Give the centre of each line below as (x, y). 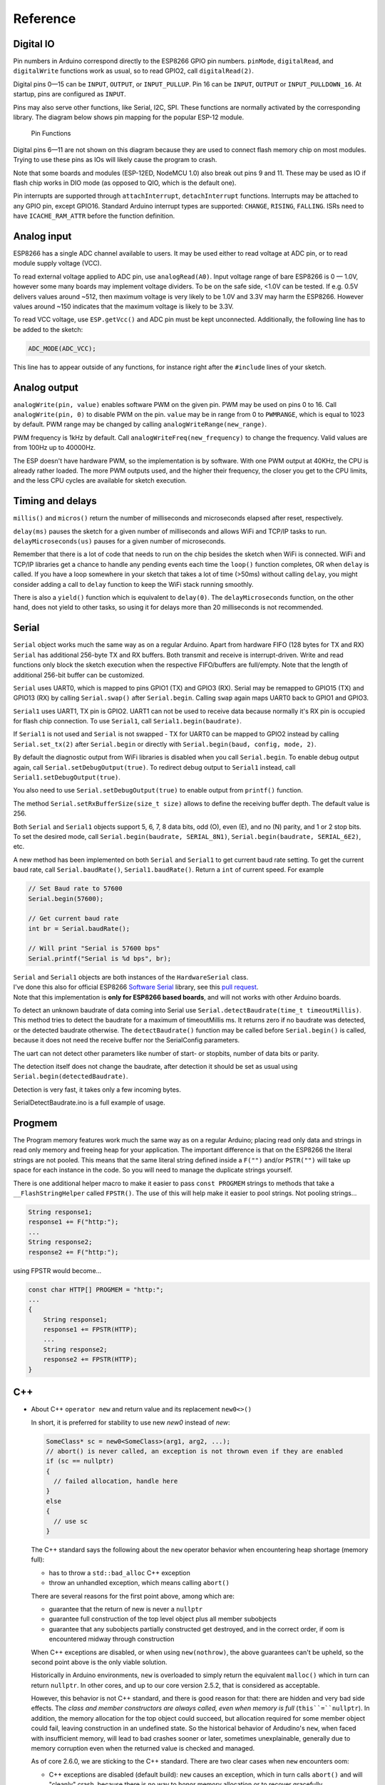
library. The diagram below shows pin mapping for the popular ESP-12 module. (129, 117)
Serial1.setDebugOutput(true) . (67, 778)
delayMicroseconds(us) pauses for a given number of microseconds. (119, 541)
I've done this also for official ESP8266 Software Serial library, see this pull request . (136, 987)
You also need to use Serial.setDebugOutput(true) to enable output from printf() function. (158, 790)
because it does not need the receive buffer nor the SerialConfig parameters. (127, 1040)
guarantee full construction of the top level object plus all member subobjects (163, 1619)
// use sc (71, 1521)
